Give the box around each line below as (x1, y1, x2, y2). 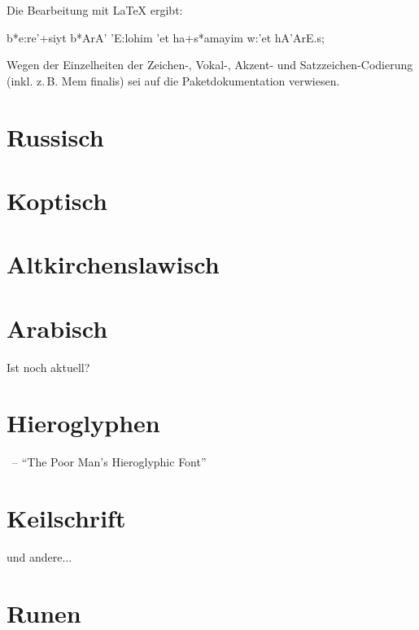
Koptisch (7, 183, 107, 217)
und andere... (7, 549, 72, 566)
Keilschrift (7, 501, 126, 535)
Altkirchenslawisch (7, 247, 220, 281)
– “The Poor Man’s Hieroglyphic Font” (11, 453, 207, 470)
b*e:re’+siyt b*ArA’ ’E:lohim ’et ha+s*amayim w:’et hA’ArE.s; (7, 28, 325, 46)
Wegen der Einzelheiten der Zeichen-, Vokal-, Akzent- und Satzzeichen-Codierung (7, 56, 413, 73)
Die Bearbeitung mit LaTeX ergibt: (7, 2, 183, 18)
